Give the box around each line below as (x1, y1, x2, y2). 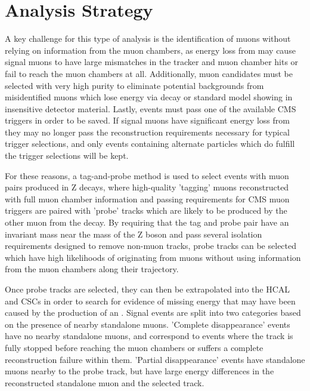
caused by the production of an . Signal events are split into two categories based (5, 306, 301, 319)
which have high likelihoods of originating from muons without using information (5, 251, 301, 263)
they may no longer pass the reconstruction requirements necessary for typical (5, 125, 290, 138)
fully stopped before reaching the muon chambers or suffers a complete (5, 341, 263, 353)
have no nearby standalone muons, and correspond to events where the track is (5, 330, 293, 342)
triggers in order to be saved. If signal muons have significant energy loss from (5, 114, 290, 127)
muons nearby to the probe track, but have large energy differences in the (5, 365, 274, 377)
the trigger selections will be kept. (5, 149, 129, 162)
